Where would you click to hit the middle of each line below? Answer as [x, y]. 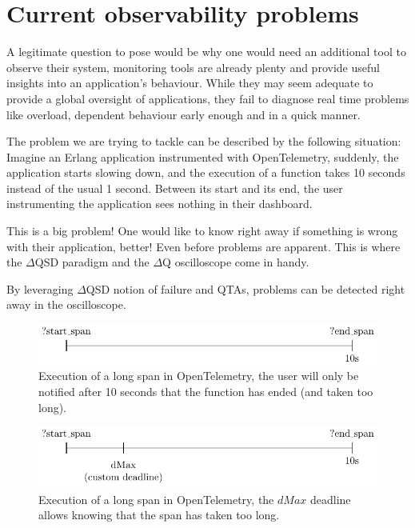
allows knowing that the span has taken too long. [159, 515]
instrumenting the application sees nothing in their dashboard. [160, 204]
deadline [330, 499]
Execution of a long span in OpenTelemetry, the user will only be [199, 376]
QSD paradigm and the [92, 262]
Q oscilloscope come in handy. [236, 262]
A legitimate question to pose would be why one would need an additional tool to [206, 52]
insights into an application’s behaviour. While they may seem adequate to [190, 83]
